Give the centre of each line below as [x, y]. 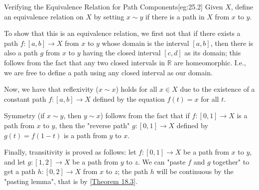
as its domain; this [213, 53]
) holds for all [136, 89]
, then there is [232, 43]
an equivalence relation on [44, 16]
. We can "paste [162, 161]
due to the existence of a [217, 89]
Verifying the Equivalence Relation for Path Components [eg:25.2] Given [114, 6]
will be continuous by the [195, 171]
